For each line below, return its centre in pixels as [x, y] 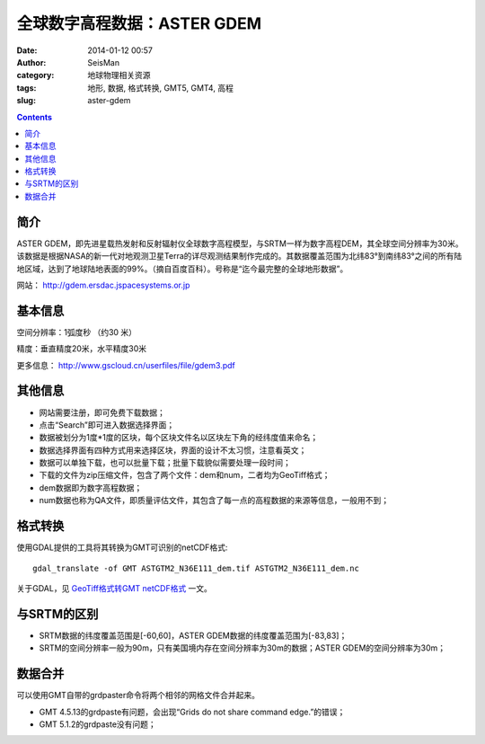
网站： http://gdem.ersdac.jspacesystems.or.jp [103, 285]
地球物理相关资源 [119, 75]
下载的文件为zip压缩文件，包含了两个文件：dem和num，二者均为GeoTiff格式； [185, 475]
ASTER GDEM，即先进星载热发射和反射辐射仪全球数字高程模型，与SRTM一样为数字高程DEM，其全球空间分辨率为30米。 [240, 244]
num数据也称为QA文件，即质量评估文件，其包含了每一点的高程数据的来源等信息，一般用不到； [214, 500]
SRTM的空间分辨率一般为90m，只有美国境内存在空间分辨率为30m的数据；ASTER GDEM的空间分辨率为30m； [242, 648]
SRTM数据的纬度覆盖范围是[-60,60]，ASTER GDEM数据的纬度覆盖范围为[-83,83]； [193, 635]
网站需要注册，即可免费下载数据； [102, 412]
